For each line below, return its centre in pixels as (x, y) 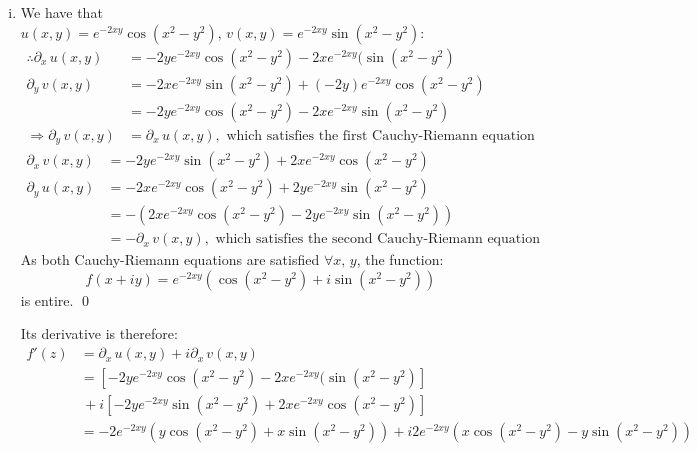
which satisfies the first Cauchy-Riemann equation (380, 135)
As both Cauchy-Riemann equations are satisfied (170, 259)
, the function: (400, 259)
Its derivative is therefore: (99, 333)
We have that (61, 12)
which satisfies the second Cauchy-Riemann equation (377, 239)
